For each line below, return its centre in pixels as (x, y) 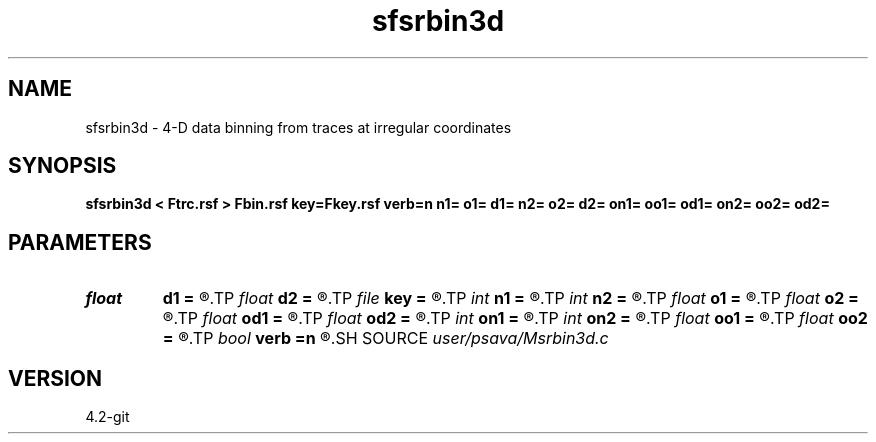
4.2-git (107, 417)
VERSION (55, 378)
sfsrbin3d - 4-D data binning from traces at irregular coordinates (298, 127)
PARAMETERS (80, 242)
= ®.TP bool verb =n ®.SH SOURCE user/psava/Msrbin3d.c (385, 338)
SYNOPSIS (62, 166)
